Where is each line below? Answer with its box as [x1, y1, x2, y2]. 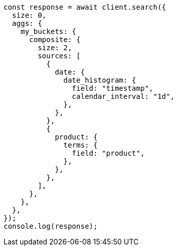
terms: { [63, 141, 98, 149]
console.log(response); [4, 222, 98, 230]
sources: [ [38, 52, 81, 60]
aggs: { [12, 19, 42, 27]
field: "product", [72, 149, 145, 157]
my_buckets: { [20, 27, 77, 35]
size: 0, [12, 11, 47, 19]
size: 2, [38, 44, 72, 52]
